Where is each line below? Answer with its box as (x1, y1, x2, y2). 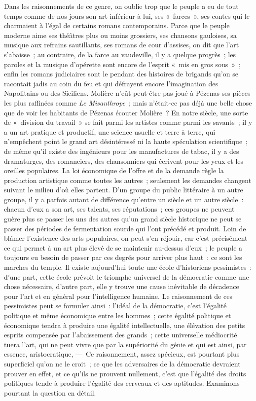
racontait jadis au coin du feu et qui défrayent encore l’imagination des (4, 78, 218, 88)
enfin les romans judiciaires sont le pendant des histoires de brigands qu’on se (4, 69, 238, 79)
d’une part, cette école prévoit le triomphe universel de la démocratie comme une (4, 271, 249, 282)
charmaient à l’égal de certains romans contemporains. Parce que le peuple (4, 20, 230, 31)
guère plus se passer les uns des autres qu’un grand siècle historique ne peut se (4, 214, 242, 224)
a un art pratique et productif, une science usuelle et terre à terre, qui (4, 126, 216, 137)
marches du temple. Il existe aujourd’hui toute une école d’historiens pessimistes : (4, 262, 252, 272)
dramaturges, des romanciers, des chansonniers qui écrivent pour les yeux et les (4, 155, 244, 166)
